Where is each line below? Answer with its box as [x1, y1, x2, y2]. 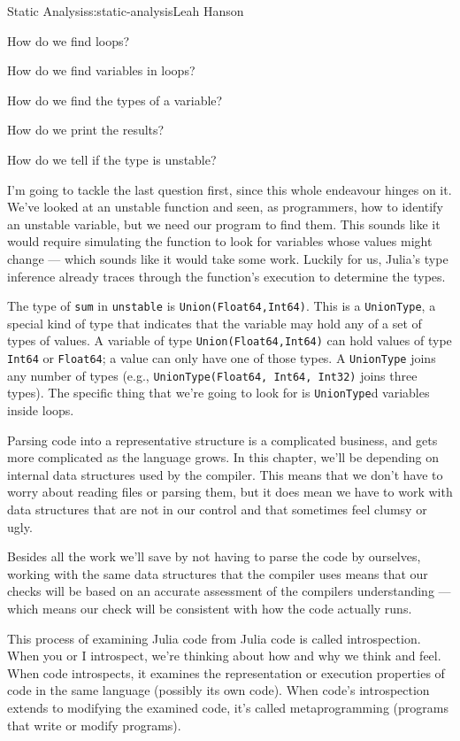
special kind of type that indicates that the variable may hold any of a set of [7, 313, 422, 332]
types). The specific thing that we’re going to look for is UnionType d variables [7, 383, 430, 402]
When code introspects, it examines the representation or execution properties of [7, 663, 445, 682]
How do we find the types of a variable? [7, 90, 223, 109]
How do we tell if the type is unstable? [7, 150, 217, 168]
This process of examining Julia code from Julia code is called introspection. [7, 629, 421, 647]
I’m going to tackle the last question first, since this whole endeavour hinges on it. [7, 180, 452, 198]
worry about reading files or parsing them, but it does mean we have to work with [7, 482, 453, 501]
